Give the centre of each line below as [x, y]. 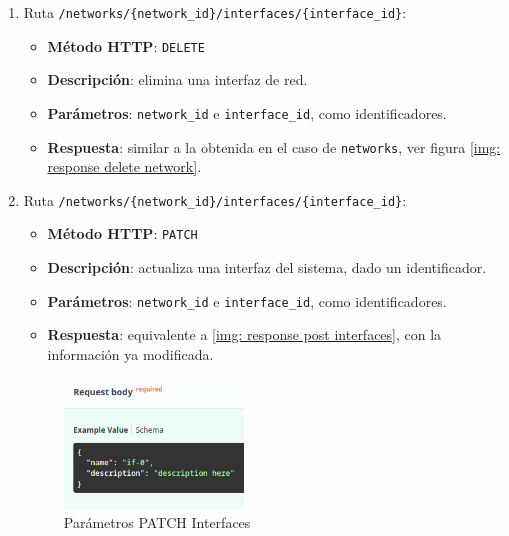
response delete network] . [124, 166]
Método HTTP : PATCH [122, 233]
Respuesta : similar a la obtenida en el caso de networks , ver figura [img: [274, 146]
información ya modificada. [130, 353]
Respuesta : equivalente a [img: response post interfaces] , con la [244, 334]
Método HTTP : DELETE [126, 45]
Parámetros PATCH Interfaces [157, 522]
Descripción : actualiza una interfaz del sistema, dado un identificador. [267, 267]
